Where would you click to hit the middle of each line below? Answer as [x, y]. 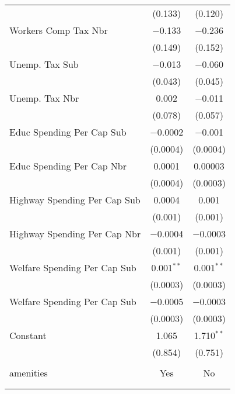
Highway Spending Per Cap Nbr [75, 234]
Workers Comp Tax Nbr [59, 30]
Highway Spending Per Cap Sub [75, 200]
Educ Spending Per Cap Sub [68, 132]
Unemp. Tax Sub [44, 64]
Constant [28, 335]
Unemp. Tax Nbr [44, 98]
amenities [29, 373]
